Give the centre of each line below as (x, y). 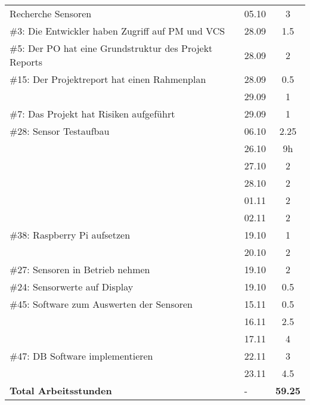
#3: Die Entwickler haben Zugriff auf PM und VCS (117, 31)
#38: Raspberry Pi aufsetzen (70, 235)
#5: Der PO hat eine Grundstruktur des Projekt (111, 48)
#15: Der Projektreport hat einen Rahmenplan (108, 79)
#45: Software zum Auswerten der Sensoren (101, 304)
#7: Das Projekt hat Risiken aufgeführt (92, 114)
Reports (26, 62)
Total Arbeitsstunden (61, 390)
